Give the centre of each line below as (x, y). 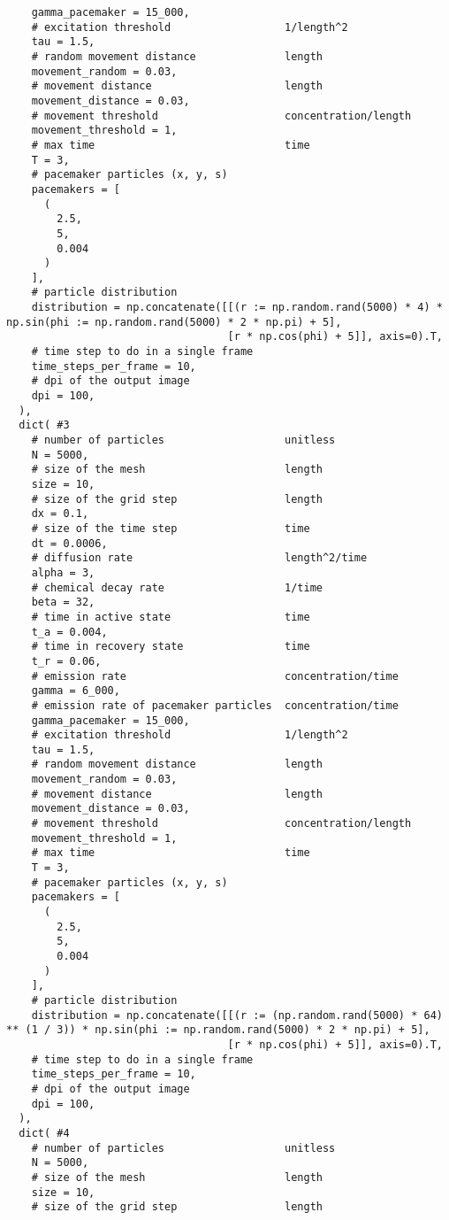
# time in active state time (171, 617)
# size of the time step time (171, 528)
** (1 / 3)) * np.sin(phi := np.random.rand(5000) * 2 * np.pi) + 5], (218, 1030)
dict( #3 (44, 425)
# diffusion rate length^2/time (199, 558)
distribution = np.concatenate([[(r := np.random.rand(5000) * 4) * (237, 308)
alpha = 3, (63, 572)
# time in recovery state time (171, 647)
